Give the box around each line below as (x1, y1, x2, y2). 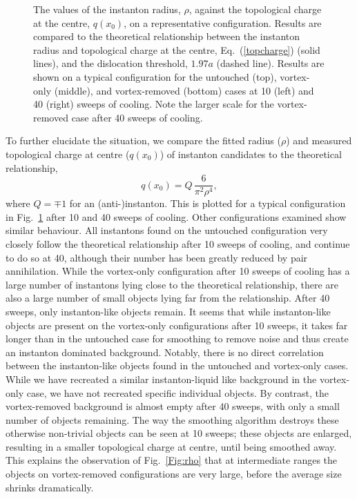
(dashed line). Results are (216, 56, 325, 70)
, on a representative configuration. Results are (124, 15, 322, 30)
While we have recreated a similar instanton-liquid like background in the (6, 371, 317, 386)
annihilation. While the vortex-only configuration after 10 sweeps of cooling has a (6, 264, 350, 278)
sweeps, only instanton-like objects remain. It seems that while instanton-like (6, 304, 331, 318)
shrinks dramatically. (6, 480, 94, 494)
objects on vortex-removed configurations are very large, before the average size (6, 467, 342, 481)
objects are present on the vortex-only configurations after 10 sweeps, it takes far (6, 317, 348, 332)
